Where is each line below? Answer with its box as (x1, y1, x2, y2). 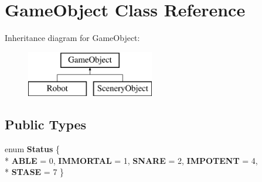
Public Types (5, 115, 87, 133)
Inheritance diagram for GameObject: (5, 32, 140, 44)
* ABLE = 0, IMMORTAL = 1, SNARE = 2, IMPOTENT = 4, (5, 154, 258, 166)
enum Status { (5, 143, 60, 155)
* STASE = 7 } (5, 166, 64, 178)
